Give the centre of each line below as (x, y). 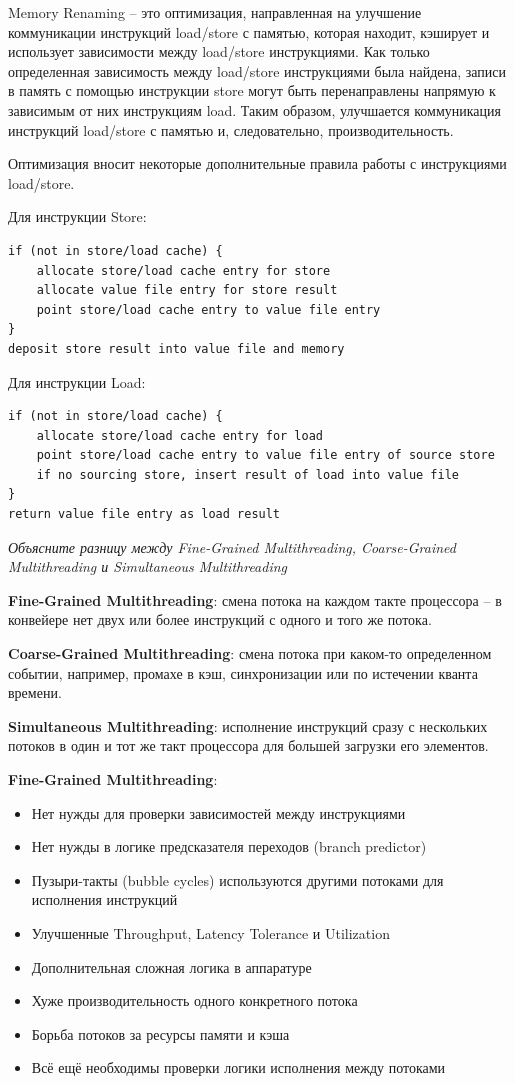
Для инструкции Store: (77, 216)
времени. (35, 692)
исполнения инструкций (104, 899)
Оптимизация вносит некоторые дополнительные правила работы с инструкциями (257, 163)
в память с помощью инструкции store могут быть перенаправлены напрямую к (252, 90)
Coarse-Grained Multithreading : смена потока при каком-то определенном (250, 653)
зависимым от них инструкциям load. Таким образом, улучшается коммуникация (255, 109)
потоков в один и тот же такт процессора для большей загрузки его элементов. (248, 745)
